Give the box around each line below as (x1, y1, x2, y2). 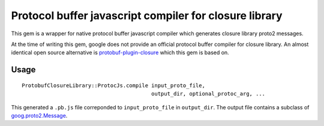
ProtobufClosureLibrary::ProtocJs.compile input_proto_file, (22, 82, 205, 89)
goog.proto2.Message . (11, 112, 68, 119)
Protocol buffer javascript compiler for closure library (11, 9, 283, 22)
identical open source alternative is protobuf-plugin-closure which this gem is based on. (11, 49, 229, 56)
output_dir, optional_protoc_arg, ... (151, 90, 266, 97)
